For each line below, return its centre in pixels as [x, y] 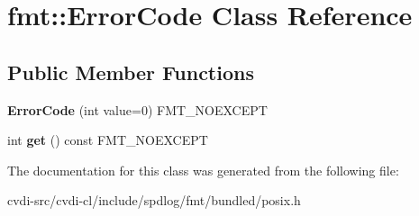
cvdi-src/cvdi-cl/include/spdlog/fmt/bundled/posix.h [154, 200]
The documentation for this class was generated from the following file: [203, 170]
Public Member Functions [131, 72]
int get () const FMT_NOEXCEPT [108, 140]
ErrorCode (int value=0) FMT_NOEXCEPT [137, 109]
